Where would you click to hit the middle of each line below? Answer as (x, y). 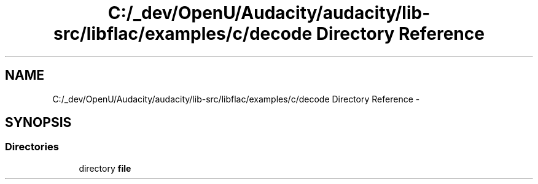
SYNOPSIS (38, 123)
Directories (32, 147)
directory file (105, 168)
